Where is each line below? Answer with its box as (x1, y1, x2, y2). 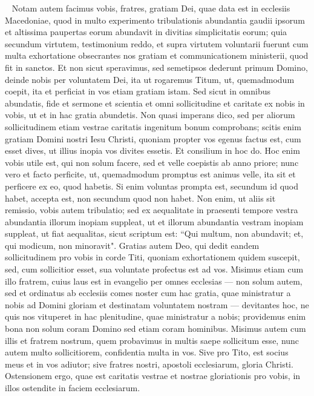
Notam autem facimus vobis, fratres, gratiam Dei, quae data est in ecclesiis (11, 2, 290, 14)
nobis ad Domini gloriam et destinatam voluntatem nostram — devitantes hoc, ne (5, 298, 309, 311)
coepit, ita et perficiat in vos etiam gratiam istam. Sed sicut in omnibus (5, 85, 271, 97)
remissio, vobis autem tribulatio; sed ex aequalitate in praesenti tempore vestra (5, 203, 298, 216)
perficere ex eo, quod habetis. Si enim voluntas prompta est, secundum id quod (5, 179, 299, 192)
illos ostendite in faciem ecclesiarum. (5, 381, 140, 394)
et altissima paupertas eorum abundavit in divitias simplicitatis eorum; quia (5, 25, 287, 38)
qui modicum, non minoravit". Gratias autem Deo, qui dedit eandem (5, 239, 260, 251)
